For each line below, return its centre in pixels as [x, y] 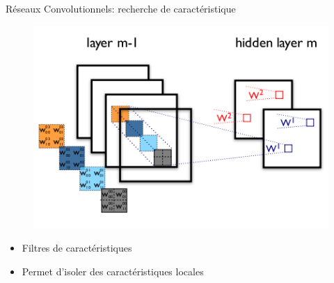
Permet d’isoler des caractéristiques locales [113, 271]
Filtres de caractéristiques [77, 248]
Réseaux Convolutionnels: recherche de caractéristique [121, 8]
